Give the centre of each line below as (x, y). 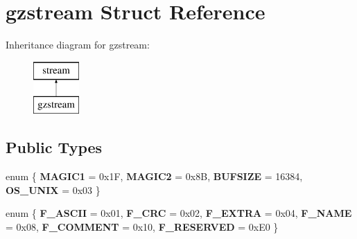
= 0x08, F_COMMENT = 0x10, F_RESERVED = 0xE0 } (142, 226)
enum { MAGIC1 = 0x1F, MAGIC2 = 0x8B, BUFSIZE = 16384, (154, 176)
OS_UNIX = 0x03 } (53, 189)
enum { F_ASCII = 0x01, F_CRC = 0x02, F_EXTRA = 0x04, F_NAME (179, 213)
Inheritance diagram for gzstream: (78, 45)
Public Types (54, 147)
